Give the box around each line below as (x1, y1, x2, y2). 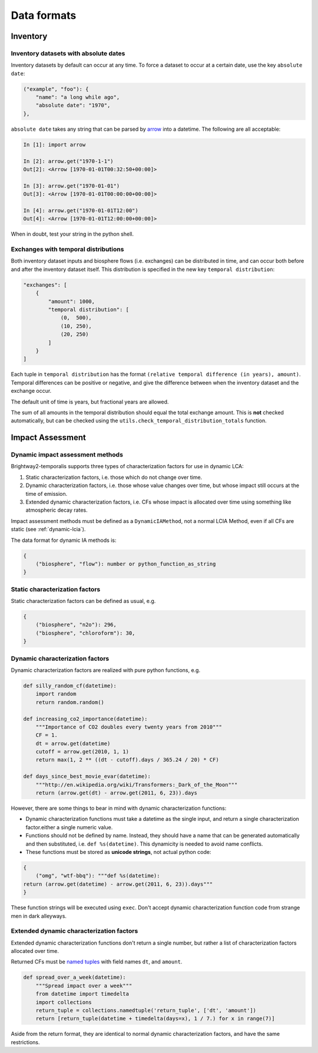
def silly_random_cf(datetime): (23, 682, 117, 689)
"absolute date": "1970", (35, 102, 111, 109)
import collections (35, 999, 92, 1005)
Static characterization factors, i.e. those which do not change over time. (25, 473, 203, 481)
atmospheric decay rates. (25, 506, 88, 514)
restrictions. (11, 1038, 41, 1045)
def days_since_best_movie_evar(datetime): (23, 773, 151, 780)
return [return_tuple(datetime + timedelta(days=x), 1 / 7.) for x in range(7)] (35, 1015, 275, 1022)
